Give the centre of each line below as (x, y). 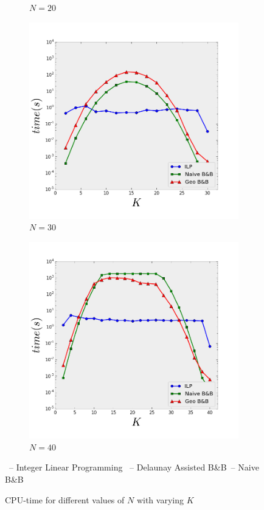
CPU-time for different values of (65, 499)
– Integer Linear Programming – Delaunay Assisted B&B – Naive (134, 467)
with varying (160, 499)
